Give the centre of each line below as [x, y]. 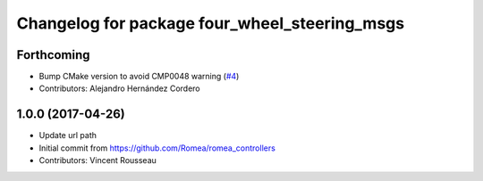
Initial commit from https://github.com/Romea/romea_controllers [157, 148]
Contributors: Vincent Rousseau [97, 160]
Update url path [68, 136]
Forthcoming [53, 55]
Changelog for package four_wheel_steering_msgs [211, 23]
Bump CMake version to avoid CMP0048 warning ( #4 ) [139, 77]
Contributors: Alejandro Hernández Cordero [119, 88]
